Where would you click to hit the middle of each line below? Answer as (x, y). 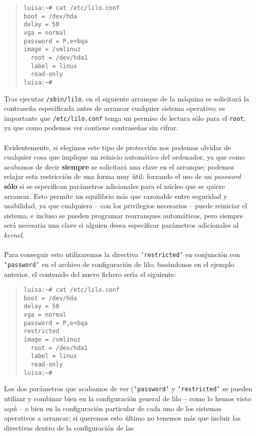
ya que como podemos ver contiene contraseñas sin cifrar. (91, 128)
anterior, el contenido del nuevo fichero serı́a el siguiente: (90, 274)
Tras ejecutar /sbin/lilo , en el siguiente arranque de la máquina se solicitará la (127, 98)
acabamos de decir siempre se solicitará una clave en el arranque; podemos (119, 166)
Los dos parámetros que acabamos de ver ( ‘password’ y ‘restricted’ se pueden (128, 389)
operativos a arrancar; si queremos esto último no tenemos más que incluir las (123, 418)
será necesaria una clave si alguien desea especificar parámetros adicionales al (121, 225)
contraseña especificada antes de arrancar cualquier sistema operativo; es (115, 108)
